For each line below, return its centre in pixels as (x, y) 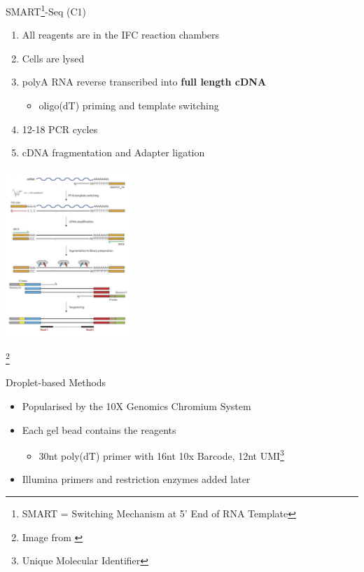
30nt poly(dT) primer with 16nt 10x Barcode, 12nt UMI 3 (161, 455)
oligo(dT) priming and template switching (129, 105)
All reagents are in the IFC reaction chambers (121, 35)
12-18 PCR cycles (60, 129)
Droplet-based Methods (56, 382)
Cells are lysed (53, 58)
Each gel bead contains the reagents (99, 429)
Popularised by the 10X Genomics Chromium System (136, 406)
